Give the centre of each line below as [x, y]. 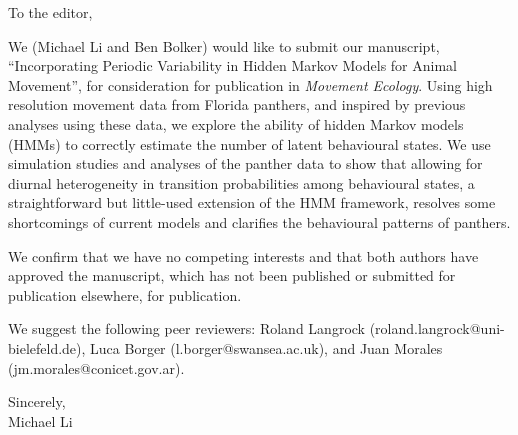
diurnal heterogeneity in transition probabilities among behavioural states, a [241, 182]
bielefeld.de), [47, 347]
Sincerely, [37, 401]
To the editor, [50, 12]
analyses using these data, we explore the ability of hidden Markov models [236, 123]
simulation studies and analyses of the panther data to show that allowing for [245, 163]
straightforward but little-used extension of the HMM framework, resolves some [252, 202]
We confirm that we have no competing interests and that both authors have [243, 255]
